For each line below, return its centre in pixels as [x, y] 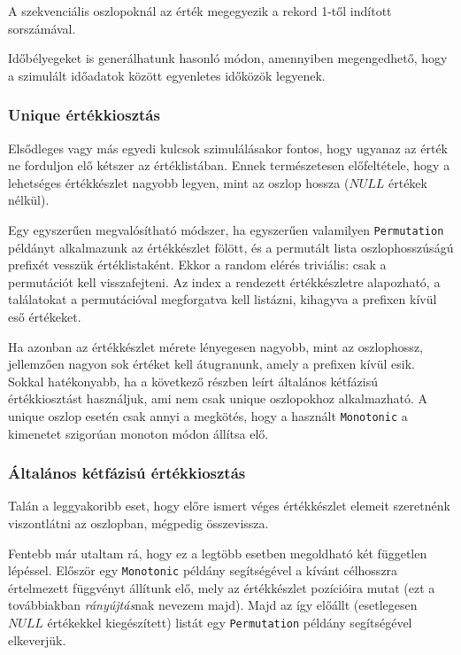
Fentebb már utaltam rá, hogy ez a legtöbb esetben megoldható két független [218, 553]
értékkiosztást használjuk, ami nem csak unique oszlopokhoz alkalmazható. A [218, 398]
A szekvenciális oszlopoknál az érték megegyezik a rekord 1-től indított [200, 11]
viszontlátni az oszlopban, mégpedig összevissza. [138, 523]
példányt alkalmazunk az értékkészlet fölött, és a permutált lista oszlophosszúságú [231, 247]
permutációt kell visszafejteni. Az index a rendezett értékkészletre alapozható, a [224, 281]
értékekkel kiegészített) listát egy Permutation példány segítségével [230, 623]
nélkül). [29, 200]
